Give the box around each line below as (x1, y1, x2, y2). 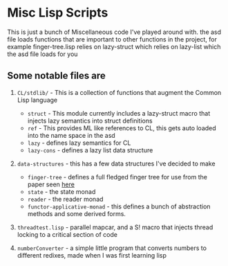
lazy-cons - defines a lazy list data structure (27, 145, 153, 154)
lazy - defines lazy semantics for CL (27, 139, 131, 147)
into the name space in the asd (27, 131, 115, 139)
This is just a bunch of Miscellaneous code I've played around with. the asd (7, 28, 222, 36)
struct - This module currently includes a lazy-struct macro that (27, 109, 211, 117)
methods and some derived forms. (27, 209, 126, 218)
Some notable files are (7, 70, 106, 82)
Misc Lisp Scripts (7, 5, 108, 21)
